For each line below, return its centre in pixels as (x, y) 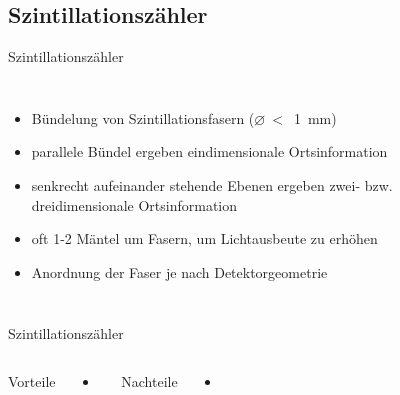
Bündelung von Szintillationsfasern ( (143, 117)
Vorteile (32, 380)
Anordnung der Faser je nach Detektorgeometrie (179, 271)
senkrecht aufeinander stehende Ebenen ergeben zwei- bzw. (212, 184)
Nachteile (149, 380)
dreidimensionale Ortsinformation (134, 204)
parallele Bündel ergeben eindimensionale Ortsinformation (209, 151)
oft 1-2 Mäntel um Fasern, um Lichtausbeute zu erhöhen (204, 238)
